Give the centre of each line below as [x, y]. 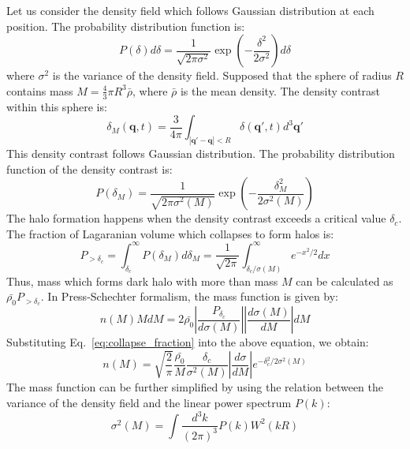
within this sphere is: [57, 106]
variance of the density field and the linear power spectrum [149, 403]
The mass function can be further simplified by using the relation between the [195, 387]
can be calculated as [345, 281]
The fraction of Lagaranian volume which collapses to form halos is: [170, 233]
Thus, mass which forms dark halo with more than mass [142, 281]
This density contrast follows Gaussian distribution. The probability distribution [201, 153]
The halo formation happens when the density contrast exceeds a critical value [196, 218]
